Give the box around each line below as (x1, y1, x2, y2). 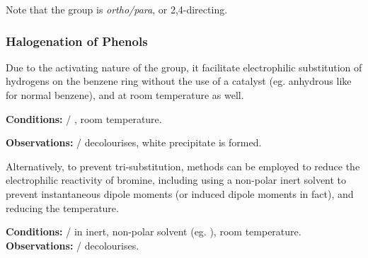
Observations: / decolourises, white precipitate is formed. (6, 135, 262, 150)
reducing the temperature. (6, 200, 119, 215)
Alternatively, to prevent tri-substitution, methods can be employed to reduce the (6, 158, 360, 173)
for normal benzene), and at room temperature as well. (6, 88, 244, 102)
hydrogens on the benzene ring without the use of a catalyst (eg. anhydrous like (6, 74, 352, 88)
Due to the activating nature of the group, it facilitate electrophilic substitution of (6, 59, 362, 74)
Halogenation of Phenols (6, 32, 148, 49)
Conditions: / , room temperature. (6, 111, 162, 126)
